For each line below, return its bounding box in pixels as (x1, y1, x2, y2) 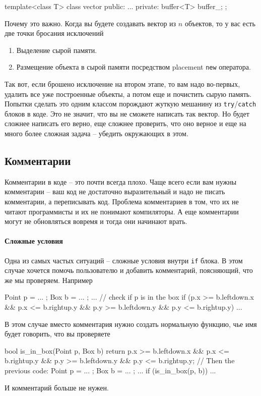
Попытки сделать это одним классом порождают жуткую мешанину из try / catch (5, 98, 256, 109)
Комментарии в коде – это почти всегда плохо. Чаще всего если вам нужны (5, 176, 237, 187)
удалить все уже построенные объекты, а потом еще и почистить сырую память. (5, 88, 252, 99)
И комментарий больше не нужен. (5, 382, 109, 392)
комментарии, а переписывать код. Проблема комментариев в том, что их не (5, 196, 239, 207)
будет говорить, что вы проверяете (5, 328, 110, 339)
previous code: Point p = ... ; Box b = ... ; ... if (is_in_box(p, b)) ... (5, 365, 216, 376)
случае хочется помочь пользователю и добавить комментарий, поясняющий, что (5, 265, 253, 275)
